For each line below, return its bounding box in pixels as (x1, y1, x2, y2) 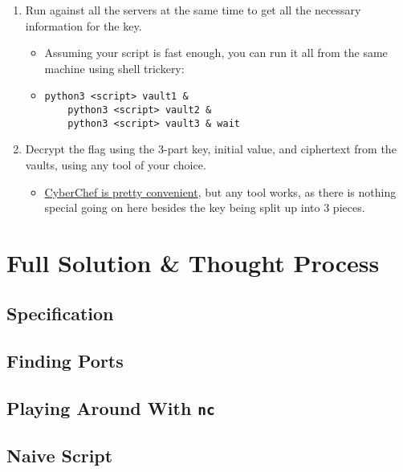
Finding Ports (6, 348, 124, 373)
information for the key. (25, 17, 142, 34)
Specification (6, 301, 114, 326)
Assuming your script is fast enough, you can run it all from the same (44, 44, 388, 61)
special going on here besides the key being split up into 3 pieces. (44, 199, 365, 216)
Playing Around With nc (6, 396, 215, 421)
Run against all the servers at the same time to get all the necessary (25, 2, 361, 18)
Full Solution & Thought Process (6, 246, 380, 279)
